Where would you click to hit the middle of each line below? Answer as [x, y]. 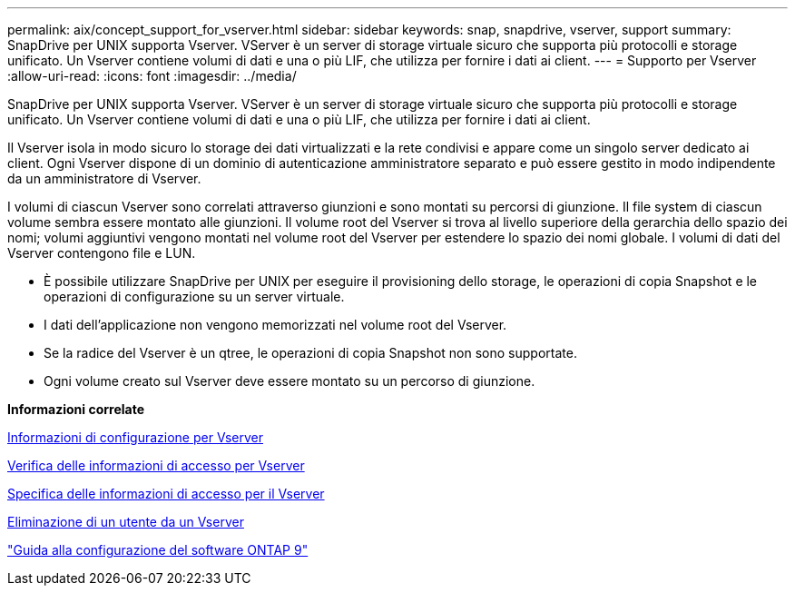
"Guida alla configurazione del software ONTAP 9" [158, 550]
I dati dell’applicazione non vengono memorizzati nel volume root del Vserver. [275, 325]
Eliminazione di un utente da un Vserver [126, 522]
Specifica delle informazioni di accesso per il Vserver [166, 494]
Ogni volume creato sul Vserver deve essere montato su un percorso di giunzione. [290, 381]
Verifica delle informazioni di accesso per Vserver [156, 465]
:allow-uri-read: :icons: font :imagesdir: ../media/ [152, 76]
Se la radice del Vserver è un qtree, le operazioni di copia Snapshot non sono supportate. [310, 353]
